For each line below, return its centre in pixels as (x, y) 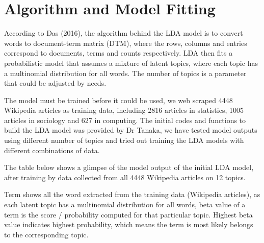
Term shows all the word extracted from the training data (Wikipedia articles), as (132, 194)
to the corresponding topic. (46, 234)
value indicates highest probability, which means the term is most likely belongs (129, 224)
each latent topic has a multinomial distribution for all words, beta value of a (125, 204)
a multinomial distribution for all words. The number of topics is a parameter (125, 73)
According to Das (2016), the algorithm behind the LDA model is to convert (124, 33)
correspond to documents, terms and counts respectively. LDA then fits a (118, 53)
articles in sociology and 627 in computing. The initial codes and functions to (125, 120)
